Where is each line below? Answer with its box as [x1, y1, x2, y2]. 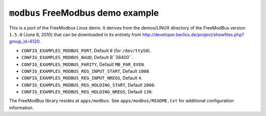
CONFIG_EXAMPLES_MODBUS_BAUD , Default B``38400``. [21, 55, 133, 60]
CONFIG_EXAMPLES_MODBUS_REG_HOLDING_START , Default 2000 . [21, 82, 156, 88]
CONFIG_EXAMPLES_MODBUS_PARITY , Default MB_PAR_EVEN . [21, 61, 145, 67]
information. [9, 105, 34, 111]
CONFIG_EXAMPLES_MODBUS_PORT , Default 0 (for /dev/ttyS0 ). [21, 47, 151, 54]
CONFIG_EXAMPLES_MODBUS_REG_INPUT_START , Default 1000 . [21, 68, 150, 74]
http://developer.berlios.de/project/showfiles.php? [142, 31, 244, 37]
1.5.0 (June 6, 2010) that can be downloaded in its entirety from [9, 31, 141, 37]
